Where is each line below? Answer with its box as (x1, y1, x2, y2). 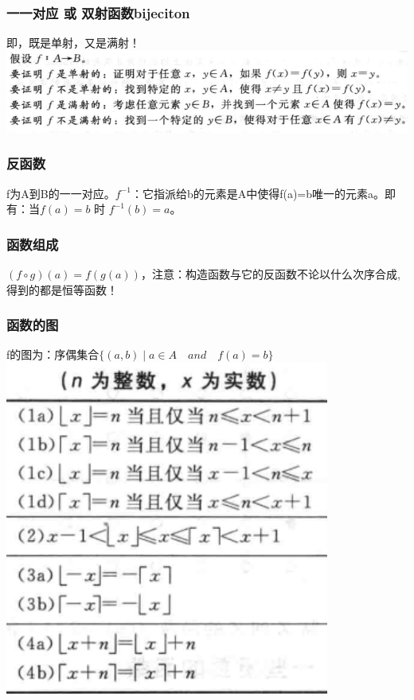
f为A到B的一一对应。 (6, 185, 115, 201)
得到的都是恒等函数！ (6, 281, 118, 297)
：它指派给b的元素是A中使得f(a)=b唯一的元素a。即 (131, 185, 396, 201)
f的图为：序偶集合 (6, 346, 100, 363)
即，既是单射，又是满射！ (6, 34, 140, 51)
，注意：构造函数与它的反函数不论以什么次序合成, (140, 266, 400, 282)
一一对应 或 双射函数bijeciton (6, 2, 190, 22)
